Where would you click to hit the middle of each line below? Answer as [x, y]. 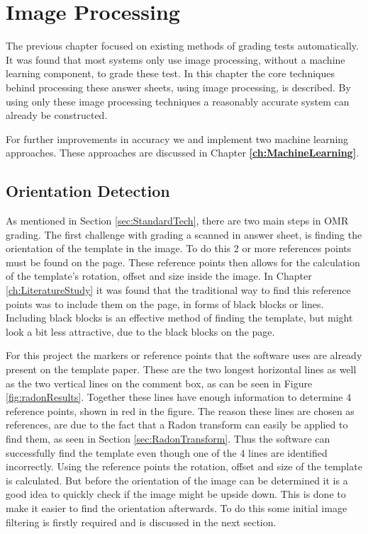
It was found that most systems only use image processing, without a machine [175, 59]
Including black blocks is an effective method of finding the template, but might [179, 318]
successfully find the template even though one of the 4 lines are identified [167, 452]
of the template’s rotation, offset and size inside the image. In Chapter [159, 276]
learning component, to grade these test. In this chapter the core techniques [170, 73]
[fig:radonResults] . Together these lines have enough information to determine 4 [179, 397]
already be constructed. [57, 115]
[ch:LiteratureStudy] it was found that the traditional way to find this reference [178, 290]
